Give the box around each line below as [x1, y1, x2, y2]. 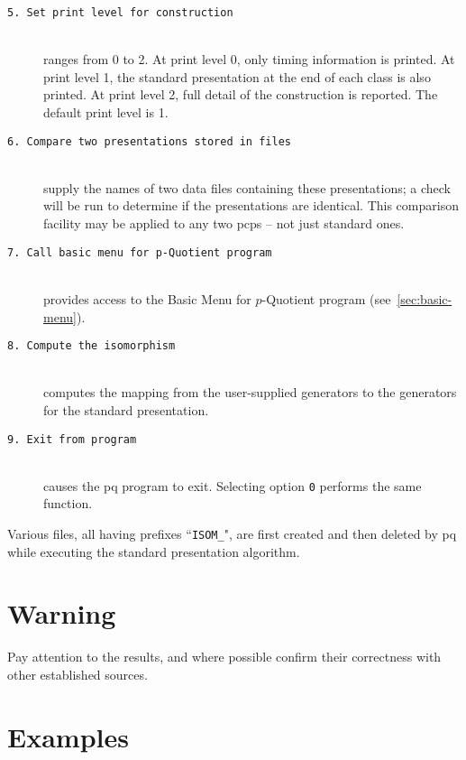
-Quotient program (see [261, 289, 391, 308]
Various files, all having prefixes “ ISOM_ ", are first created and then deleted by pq [7, 524, 457, 543]
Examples [7, 718, 129, 755]
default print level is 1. [43, 103, 169, 122]
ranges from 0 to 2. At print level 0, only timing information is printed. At [43, 50, 455, 69]
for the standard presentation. [43, 400, 209, 419]
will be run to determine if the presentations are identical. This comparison [43, 196, 459, 215]
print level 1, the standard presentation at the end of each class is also [43, 67, 431, 86]
